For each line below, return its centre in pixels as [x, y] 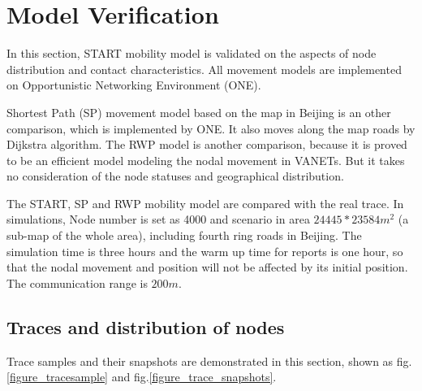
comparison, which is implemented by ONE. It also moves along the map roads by [211, 128]
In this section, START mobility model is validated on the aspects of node [192, 53]
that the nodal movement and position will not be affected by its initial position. [207, 267]
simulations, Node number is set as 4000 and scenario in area [158, 219]
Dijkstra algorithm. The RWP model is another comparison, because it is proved [207, 144]
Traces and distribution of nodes [146, 326]
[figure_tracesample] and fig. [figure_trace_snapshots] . [142, 377]
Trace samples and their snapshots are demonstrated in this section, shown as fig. [209, 361]
